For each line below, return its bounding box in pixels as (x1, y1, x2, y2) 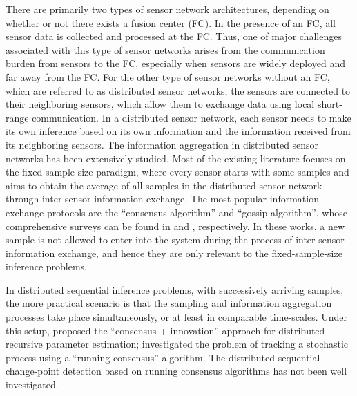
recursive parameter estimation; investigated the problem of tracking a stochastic (6, 337, 349, 351)
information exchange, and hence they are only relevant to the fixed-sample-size (6, 245, 342, 260)
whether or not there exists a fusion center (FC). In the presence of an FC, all (6, 15, 336, 30)
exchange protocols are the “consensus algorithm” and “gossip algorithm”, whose (6, 205, 347, 219)
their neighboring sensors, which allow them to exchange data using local (6, 97, 315, 111)
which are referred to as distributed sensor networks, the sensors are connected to (6, 83, 351, 97)
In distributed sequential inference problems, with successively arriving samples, (6, 282, 344, 296)
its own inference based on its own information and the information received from (6, 124, 351, 138)
